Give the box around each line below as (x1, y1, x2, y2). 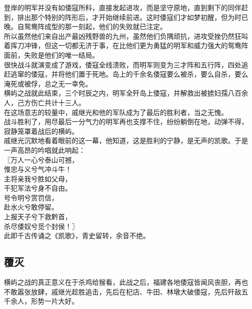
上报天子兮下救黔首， (4, 211, 72, 222)
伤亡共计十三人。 (31, 97, 85, 107)
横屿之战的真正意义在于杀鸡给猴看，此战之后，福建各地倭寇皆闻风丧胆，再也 (4, 277, 248, 287)
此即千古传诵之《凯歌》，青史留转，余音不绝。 (4, 230, 150, 241)
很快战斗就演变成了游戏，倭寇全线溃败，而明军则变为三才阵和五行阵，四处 (4, 59, 241, 69)
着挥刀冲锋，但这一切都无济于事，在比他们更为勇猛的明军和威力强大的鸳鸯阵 (4, 40, 248, 50)
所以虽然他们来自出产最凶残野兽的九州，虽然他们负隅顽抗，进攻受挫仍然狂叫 (4, 31, 248, 41)
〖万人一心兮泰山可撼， (4, 154, 79, 164)
